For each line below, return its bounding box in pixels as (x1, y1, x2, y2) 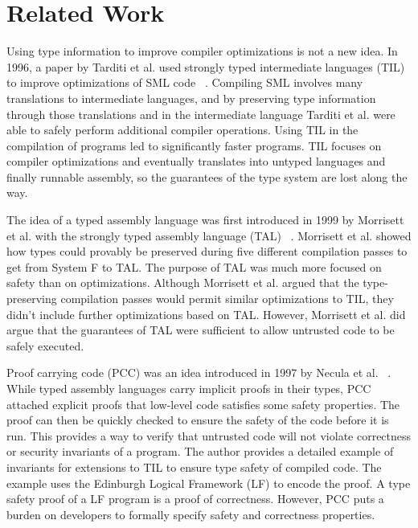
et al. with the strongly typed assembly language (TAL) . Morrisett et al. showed (6, 227, 412, 244)
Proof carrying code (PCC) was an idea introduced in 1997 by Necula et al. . (6, 364, 391, 381)
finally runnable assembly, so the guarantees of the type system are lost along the (6, 168, 408, 185)
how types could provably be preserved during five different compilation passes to (6, 243, 408, 260)
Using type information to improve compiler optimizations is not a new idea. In (6, 43, 398, 59)
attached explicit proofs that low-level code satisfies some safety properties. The (6, 395, 400, 412)
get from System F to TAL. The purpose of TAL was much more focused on (6, 258, 382, 275)
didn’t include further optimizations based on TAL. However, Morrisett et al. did (6, 305, 406, 322)
